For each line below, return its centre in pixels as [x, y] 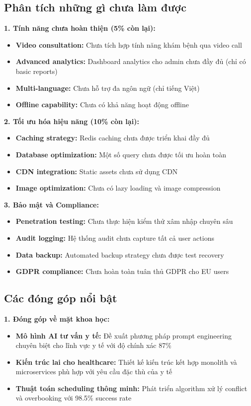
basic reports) [37, 71]
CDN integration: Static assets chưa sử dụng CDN [97, 171]
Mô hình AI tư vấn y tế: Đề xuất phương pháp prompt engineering [124, 335]
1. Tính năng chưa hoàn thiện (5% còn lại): [80, 28]
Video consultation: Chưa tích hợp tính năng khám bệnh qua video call [129, 44]
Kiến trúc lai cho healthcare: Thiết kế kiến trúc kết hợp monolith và [126, 362]
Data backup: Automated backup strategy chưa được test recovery [120, 254]
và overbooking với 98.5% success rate [74, 398]
